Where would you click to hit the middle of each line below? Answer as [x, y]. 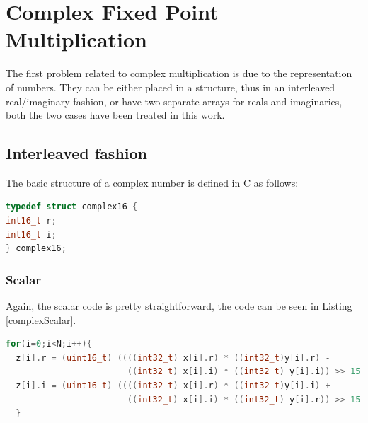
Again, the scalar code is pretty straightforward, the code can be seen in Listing [179, 306]
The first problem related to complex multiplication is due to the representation [179, 73]
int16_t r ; [31, 221]
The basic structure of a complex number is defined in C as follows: [152, 182]
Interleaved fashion [77, 153]
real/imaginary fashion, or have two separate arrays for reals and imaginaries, [174, 101]
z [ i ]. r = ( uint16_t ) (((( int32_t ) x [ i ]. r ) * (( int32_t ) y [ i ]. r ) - [173, 358]
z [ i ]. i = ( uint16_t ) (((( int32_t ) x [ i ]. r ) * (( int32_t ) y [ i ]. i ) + [173, 386]
